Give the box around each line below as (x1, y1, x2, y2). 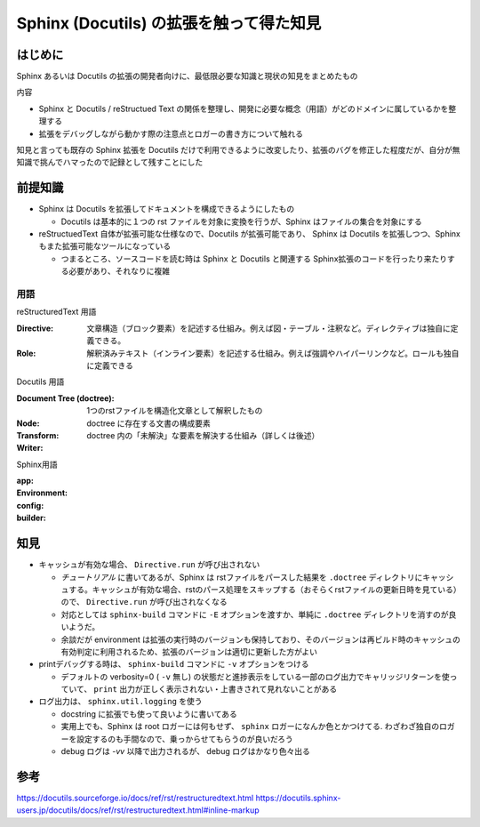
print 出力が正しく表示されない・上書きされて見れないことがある (93, 684, 338, 695)
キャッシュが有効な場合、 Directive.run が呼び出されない (38, 559, 260, 570)
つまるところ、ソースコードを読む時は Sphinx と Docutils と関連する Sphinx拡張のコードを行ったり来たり (60, 253, 448, 264)
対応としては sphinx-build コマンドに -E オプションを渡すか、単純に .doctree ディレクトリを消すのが (60, 609, 449, 620)
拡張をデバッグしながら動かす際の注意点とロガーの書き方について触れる (38, 128, 304, 139)
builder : (16, 512, 46, 524)
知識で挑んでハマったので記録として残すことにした (16, 157, 204, 168)
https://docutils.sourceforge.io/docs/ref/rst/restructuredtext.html (16, 792, 254, 803)
